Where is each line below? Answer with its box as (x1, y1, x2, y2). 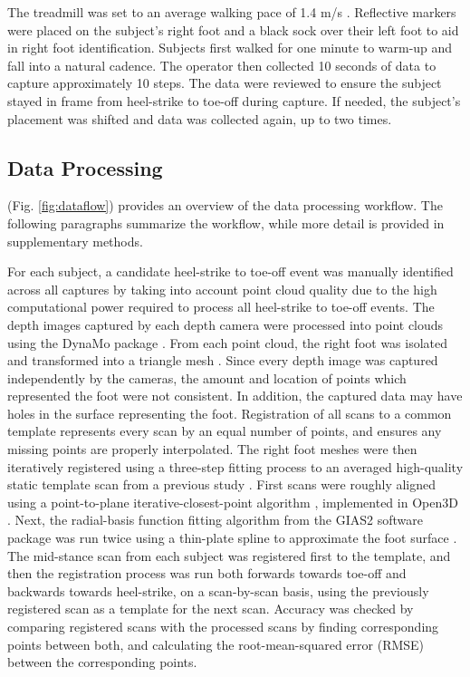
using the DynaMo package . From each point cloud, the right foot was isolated (7, 333, 448, 352)
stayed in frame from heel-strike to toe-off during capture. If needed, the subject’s (7, 91, 461, 110)
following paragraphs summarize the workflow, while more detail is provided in (7, 213, 445, 232)
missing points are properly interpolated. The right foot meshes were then (7, 440, 417, 459)
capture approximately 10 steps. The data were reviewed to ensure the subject (7, 73, 442, 92)
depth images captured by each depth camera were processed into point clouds (7, 314, 444, 334)
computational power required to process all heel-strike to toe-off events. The (7, 297, 435, 316)
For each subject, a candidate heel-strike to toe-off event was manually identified (7, 262, 454, 281)
